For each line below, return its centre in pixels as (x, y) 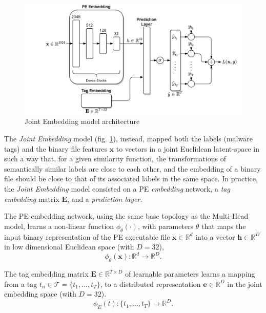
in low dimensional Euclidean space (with (69, 247)
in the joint (245, 284)
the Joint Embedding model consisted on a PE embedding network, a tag (117, 189)
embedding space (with (40, 294)
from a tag (21, 284)
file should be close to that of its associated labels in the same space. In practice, (131, 179)
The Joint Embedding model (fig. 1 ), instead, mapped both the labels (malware (128, 139)
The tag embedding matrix (46, 274)
